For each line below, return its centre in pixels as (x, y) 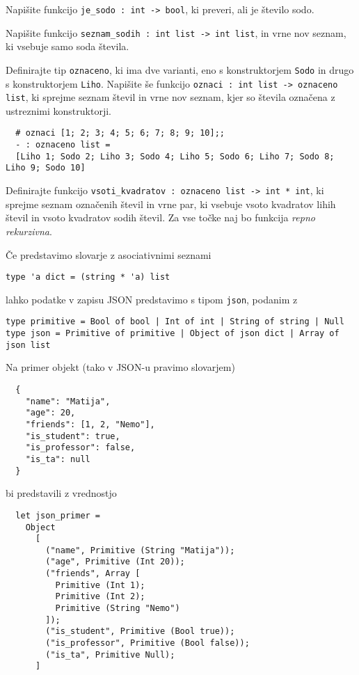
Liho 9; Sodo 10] (46, 168)
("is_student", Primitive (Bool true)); (140, 632)
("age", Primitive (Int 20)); (115, 562)
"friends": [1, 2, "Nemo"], (90, 424)
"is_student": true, (73, 436)
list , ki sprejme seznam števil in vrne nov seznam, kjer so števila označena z (170, 97)
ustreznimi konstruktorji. (58, 110)
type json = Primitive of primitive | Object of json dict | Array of (173, 334)
